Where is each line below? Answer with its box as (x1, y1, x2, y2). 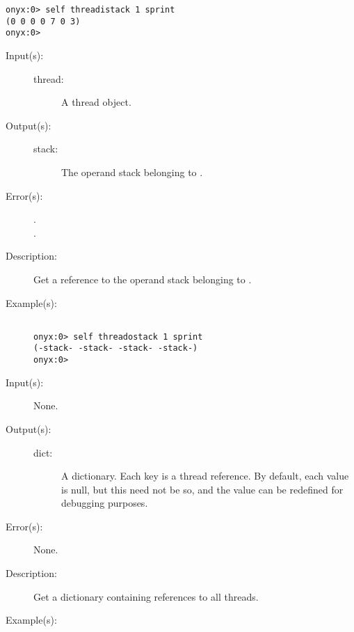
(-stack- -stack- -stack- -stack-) (33, 343, 198, 354)
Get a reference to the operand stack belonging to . (33, 271, 252, 286)
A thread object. (61, 95, 131, 109)
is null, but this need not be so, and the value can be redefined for (61, 482, 344, 496)
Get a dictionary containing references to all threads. (33, 589, 259, 603)
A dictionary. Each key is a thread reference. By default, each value (61, 468, 349, 483)
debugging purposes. (61, 496, 148, 510)
